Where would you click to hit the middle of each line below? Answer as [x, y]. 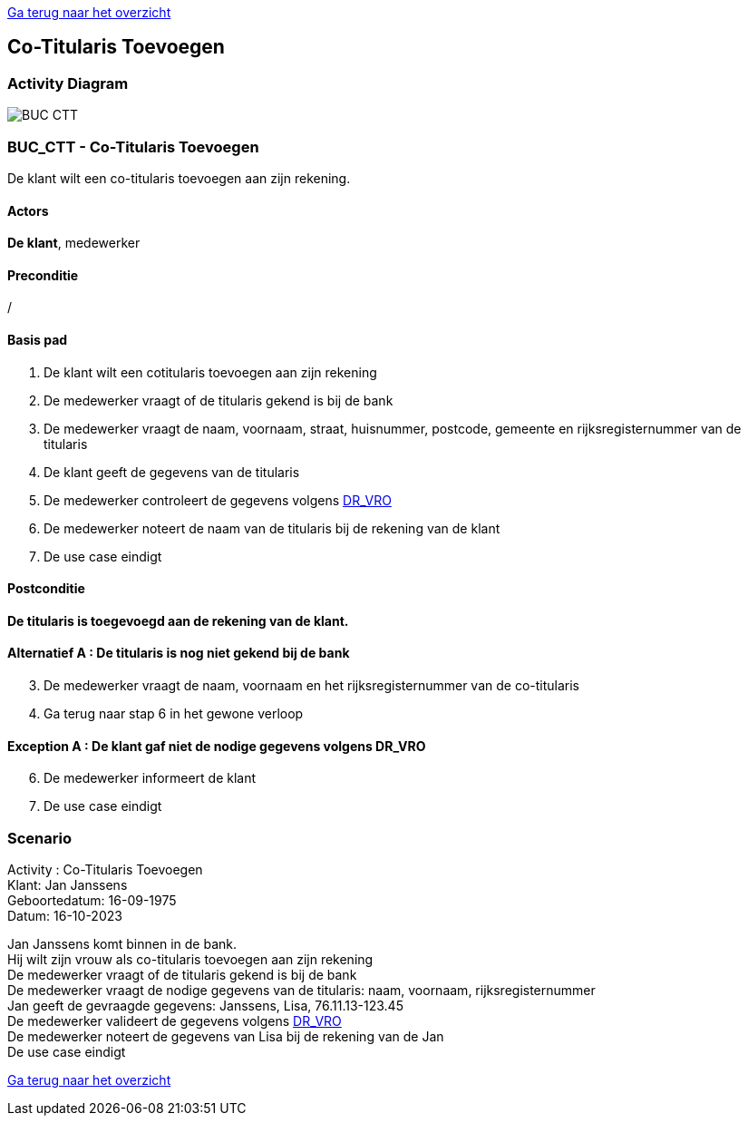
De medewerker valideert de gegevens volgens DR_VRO [175, 1021]
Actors [28, 210]
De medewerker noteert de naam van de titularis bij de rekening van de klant [272, 528]
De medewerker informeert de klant [150, 778]
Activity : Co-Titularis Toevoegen [105, 870]
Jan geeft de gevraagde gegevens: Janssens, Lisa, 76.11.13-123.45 [205, 1006]
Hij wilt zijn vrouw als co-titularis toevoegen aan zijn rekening [190, 960]
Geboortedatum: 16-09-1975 [92, 901]
